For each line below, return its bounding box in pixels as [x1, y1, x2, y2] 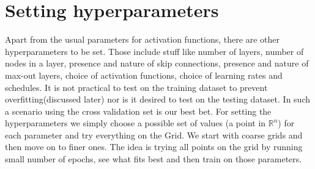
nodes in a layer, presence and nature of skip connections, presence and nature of [5, 57, 309, 70]
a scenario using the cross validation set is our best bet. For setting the [5, 104, 272, 117]
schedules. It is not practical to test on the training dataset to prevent [5, 81, 268, 93]
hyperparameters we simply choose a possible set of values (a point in [5, 117, 266, 129]
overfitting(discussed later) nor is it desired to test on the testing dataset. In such [5, 93, 310, 106]
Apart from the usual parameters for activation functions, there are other [5, 33, 280, 46]
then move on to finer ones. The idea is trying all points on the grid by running [5, 140, 303, 153]
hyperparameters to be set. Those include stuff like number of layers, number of [5, 45, 304, 57]
